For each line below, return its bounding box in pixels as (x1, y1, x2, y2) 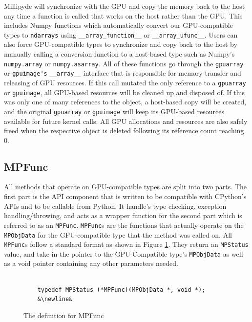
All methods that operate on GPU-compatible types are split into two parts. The (4, 181, 247, 192)
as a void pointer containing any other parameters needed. (4, 258, 178, 268)
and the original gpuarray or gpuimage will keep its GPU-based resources (4, 106, 224, 116)
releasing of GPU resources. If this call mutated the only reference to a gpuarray (4, 77, 246, 87)
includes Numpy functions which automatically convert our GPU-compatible (4, 20, 233, 30)
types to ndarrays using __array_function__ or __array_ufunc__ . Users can (4, 29, 238, 40)
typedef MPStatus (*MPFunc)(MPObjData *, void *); (37, 286, 206, 293)
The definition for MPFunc (23, 310, 104, 320)
